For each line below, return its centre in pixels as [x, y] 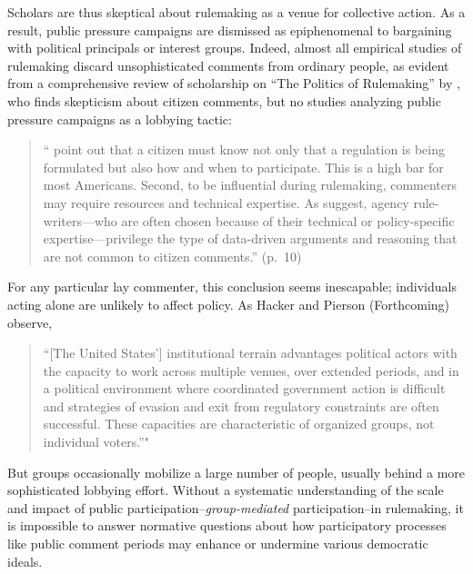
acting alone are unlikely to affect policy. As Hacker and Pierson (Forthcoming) [229, 304]
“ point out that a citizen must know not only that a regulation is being [244, 149]
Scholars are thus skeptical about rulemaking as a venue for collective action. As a [236, 12]
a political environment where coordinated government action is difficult [244, 388]
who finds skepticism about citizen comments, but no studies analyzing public [224, 100]
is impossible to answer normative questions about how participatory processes [227, 525]
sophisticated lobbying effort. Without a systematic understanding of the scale [226, 490]
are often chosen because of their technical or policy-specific [288, 220]
